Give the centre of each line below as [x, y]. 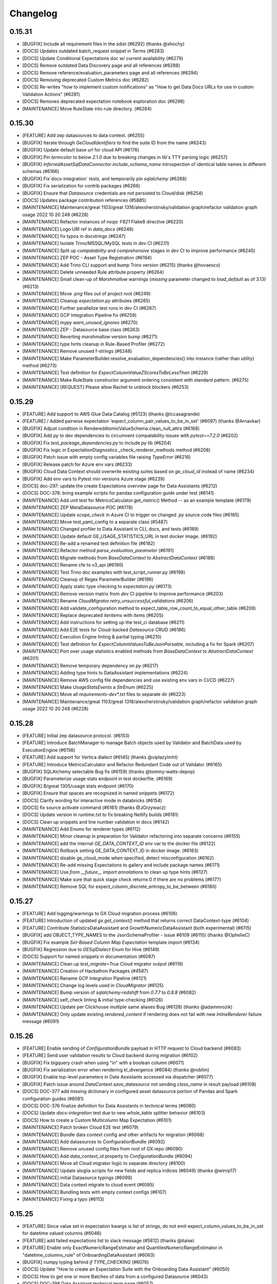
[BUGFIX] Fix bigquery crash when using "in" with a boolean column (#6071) [103, 1063]
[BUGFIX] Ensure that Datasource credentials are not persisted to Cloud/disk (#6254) [113, 193]
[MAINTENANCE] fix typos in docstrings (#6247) [74, 236]
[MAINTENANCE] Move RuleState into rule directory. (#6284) [87, 108]
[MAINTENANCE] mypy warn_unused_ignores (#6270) [80, 322]
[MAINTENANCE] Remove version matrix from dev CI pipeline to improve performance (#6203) [123, 594]
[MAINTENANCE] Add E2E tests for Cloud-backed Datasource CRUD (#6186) [104, 630]
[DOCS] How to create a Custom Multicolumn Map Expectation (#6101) [97, 1120]
